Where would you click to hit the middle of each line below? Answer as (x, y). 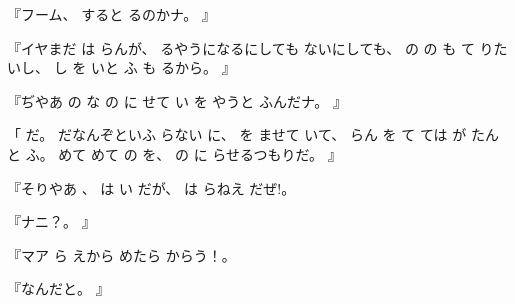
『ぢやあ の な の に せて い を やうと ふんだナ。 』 (177, 100)
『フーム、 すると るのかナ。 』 (111, 14)
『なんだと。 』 (58, 288)
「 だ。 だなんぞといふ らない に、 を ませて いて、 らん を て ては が (237, 134)
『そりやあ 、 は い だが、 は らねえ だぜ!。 (151, 187)
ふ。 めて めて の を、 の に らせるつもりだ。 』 (183, 153)
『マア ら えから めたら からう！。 (121, 254)
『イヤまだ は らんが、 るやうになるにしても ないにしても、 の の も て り (250, 47)
